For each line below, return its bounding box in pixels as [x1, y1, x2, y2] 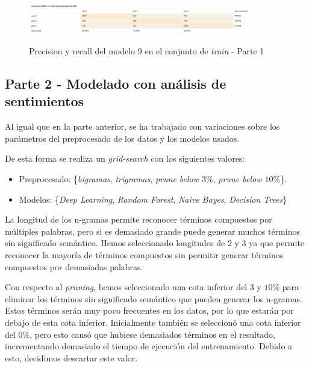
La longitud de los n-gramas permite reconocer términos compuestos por [5, 213, 272, 226]
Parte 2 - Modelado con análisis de [5, 74, 226, 93]
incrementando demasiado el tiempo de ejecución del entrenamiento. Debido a [5, 340, 293, 352]
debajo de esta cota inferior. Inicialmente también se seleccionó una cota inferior [5, 316, 301, 328]
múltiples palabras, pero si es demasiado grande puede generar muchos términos [5, 224, 300, 237]
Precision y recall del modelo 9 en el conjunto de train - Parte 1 [29, 45, 264, 57]
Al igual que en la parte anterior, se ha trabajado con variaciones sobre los [5, 120, 280, 133]
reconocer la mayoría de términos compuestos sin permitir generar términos [5, 248, 284, 261]
